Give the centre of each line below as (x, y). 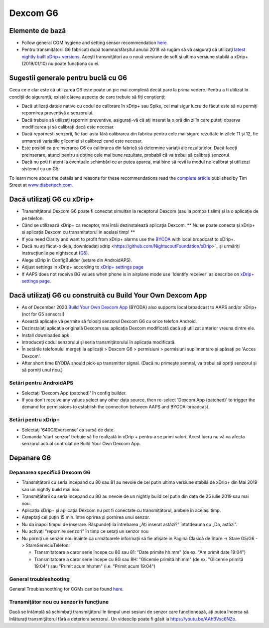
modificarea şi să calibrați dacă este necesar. (68, 127)
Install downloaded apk (46, 335)
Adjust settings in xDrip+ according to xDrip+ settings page (83, 267)
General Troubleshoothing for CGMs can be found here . (67, 589)
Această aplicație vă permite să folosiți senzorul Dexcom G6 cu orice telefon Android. (109, 321)
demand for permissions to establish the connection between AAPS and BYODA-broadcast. (116, 407)
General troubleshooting (39, 579)
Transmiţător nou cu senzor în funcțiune (59, 602)
